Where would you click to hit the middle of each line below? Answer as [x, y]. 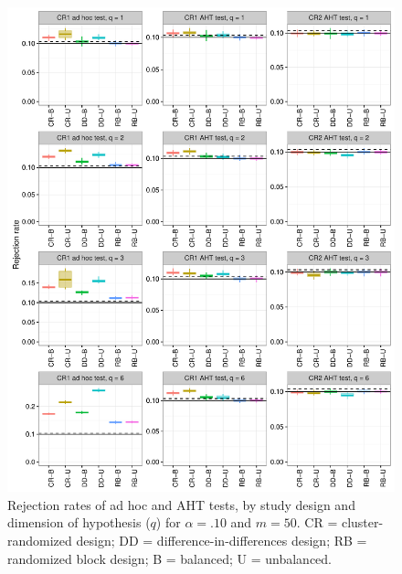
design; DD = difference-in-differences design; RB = [222, 540]
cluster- [362, 522]
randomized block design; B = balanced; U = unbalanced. [169, 558]
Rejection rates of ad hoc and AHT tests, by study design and [181, 504]
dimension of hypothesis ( [79, 522]
